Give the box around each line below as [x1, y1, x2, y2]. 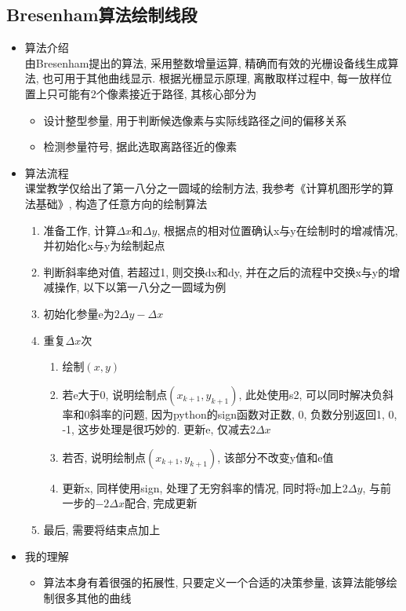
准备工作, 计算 [43, 221, 117, 238]
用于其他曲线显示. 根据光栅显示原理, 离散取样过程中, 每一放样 [64, 70, 382, 86]
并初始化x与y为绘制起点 [43, 237, 165, 254]
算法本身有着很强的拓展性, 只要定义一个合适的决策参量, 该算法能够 [43, 574, 386, 591]
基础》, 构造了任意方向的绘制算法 [35, 195, 208, 211]
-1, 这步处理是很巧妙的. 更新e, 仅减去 [62, 421, 250, 437]
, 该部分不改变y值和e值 [217, 448, 334, 465]
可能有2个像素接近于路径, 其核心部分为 [57, 85, 257, 101]
